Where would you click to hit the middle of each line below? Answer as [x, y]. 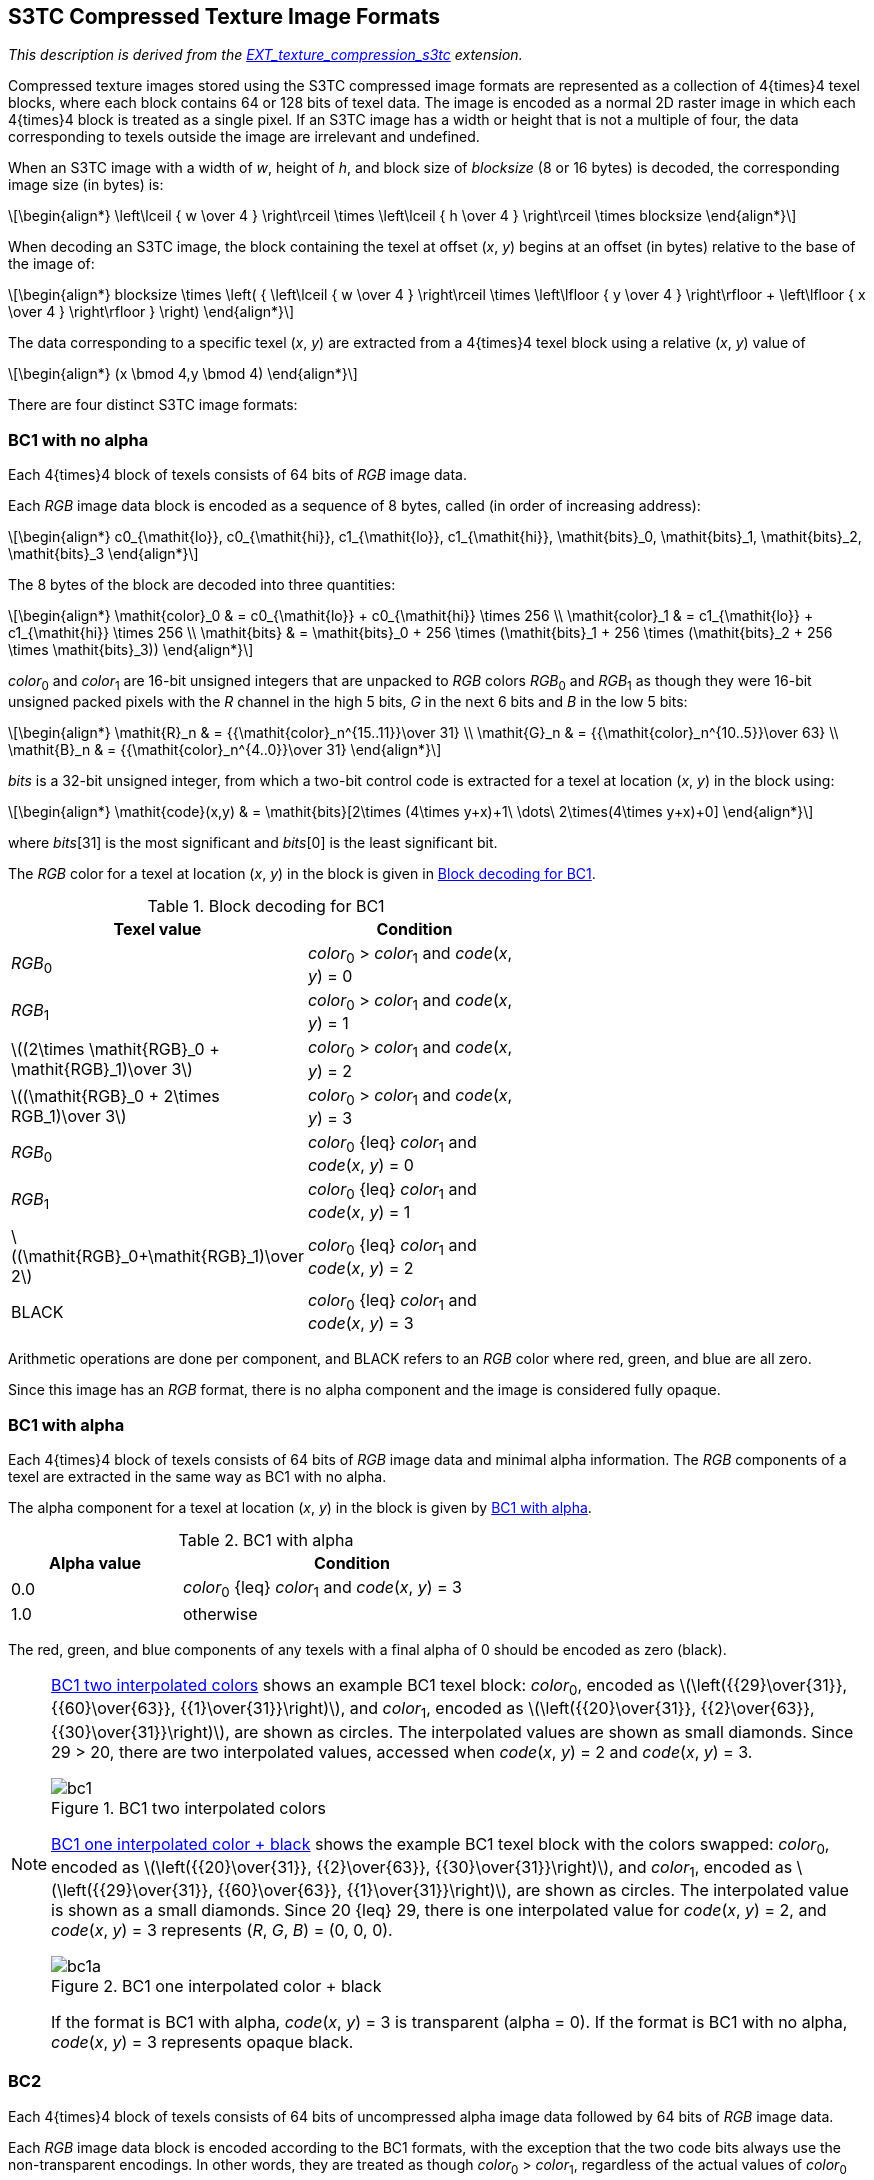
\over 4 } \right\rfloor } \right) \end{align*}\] [151, 312]
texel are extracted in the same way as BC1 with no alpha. [197, 1477]
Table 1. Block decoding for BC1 [266, 905]
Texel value [157, 928]
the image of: [51, 264]
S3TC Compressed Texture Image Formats [224, 16]
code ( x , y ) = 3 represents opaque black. [202, 2041]
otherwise [220, 1614]
